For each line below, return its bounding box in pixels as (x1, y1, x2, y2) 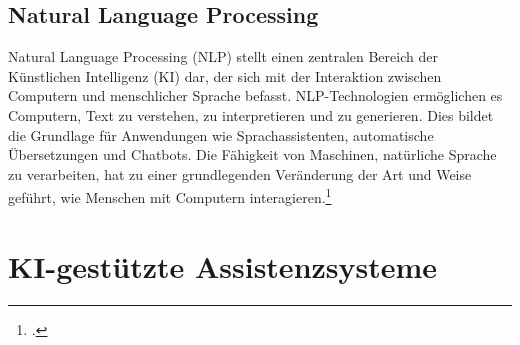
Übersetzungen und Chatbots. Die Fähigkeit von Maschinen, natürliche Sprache (8, 144, 497, 165)
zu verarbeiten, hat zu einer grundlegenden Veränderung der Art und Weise (8, 163, 472, 184)
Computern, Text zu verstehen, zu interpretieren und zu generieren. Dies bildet (8, 104, 494, 125)
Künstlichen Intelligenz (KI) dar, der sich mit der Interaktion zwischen (8, 65, 442, 86)
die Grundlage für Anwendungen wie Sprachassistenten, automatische (8, 124, 434, 145)
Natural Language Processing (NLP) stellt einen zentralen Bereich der (8, 46, 438, 67)
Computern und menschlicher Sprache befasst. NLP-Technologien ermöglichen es (8, 85, 503, 106)
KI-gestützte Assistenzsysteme (8, 245, 438, 286)
